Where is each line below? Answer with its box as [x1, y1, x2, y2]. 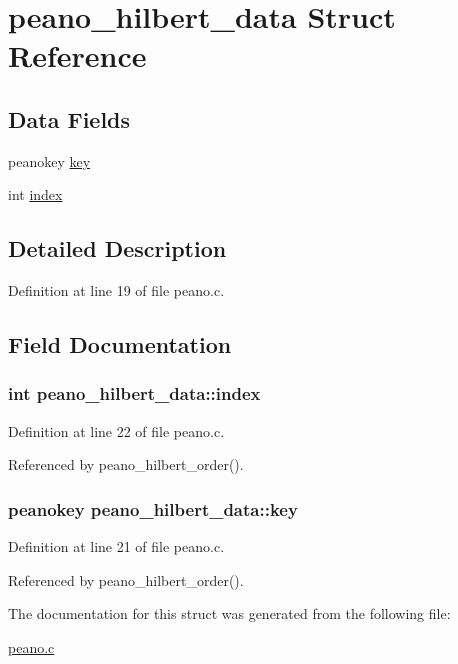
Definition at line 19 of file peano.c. [8, 280, 225, 301]
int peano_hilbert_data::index [8, 381, 261, 406]
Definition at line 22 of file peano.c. [8, 420, 225, 441]
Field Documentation [8, 329, 232, 360]
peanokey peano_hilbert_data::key [8, 496, 298, 521]
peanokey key [8, 150, 91, 171]
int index [8, 184, 63, 205]
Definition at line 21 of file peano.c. [8, 536, 225, 557]
